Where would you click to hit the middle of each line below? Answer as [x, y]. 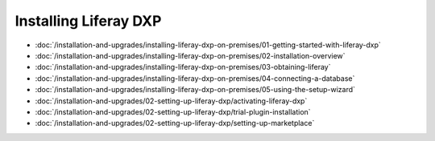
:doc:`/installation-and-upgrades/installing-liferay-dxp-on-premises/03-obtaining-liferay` [183, 67]
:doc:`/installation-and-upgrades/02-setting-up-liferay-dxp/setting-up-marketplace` [175, 123]
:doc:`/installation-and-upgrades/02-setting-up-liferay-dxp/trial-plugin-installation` [173, 111]
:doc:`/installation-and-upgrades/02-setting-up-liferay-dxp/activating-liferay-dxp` [171, 101]
